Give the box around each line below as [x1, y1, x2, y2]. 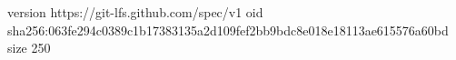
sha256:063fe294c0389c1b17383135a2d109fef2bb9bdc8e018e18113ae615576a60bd [7, 20, 449, 39]
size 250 [7, 38, 51, 57]
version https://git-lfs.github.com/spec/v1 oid [7, 3, 263, 21]
